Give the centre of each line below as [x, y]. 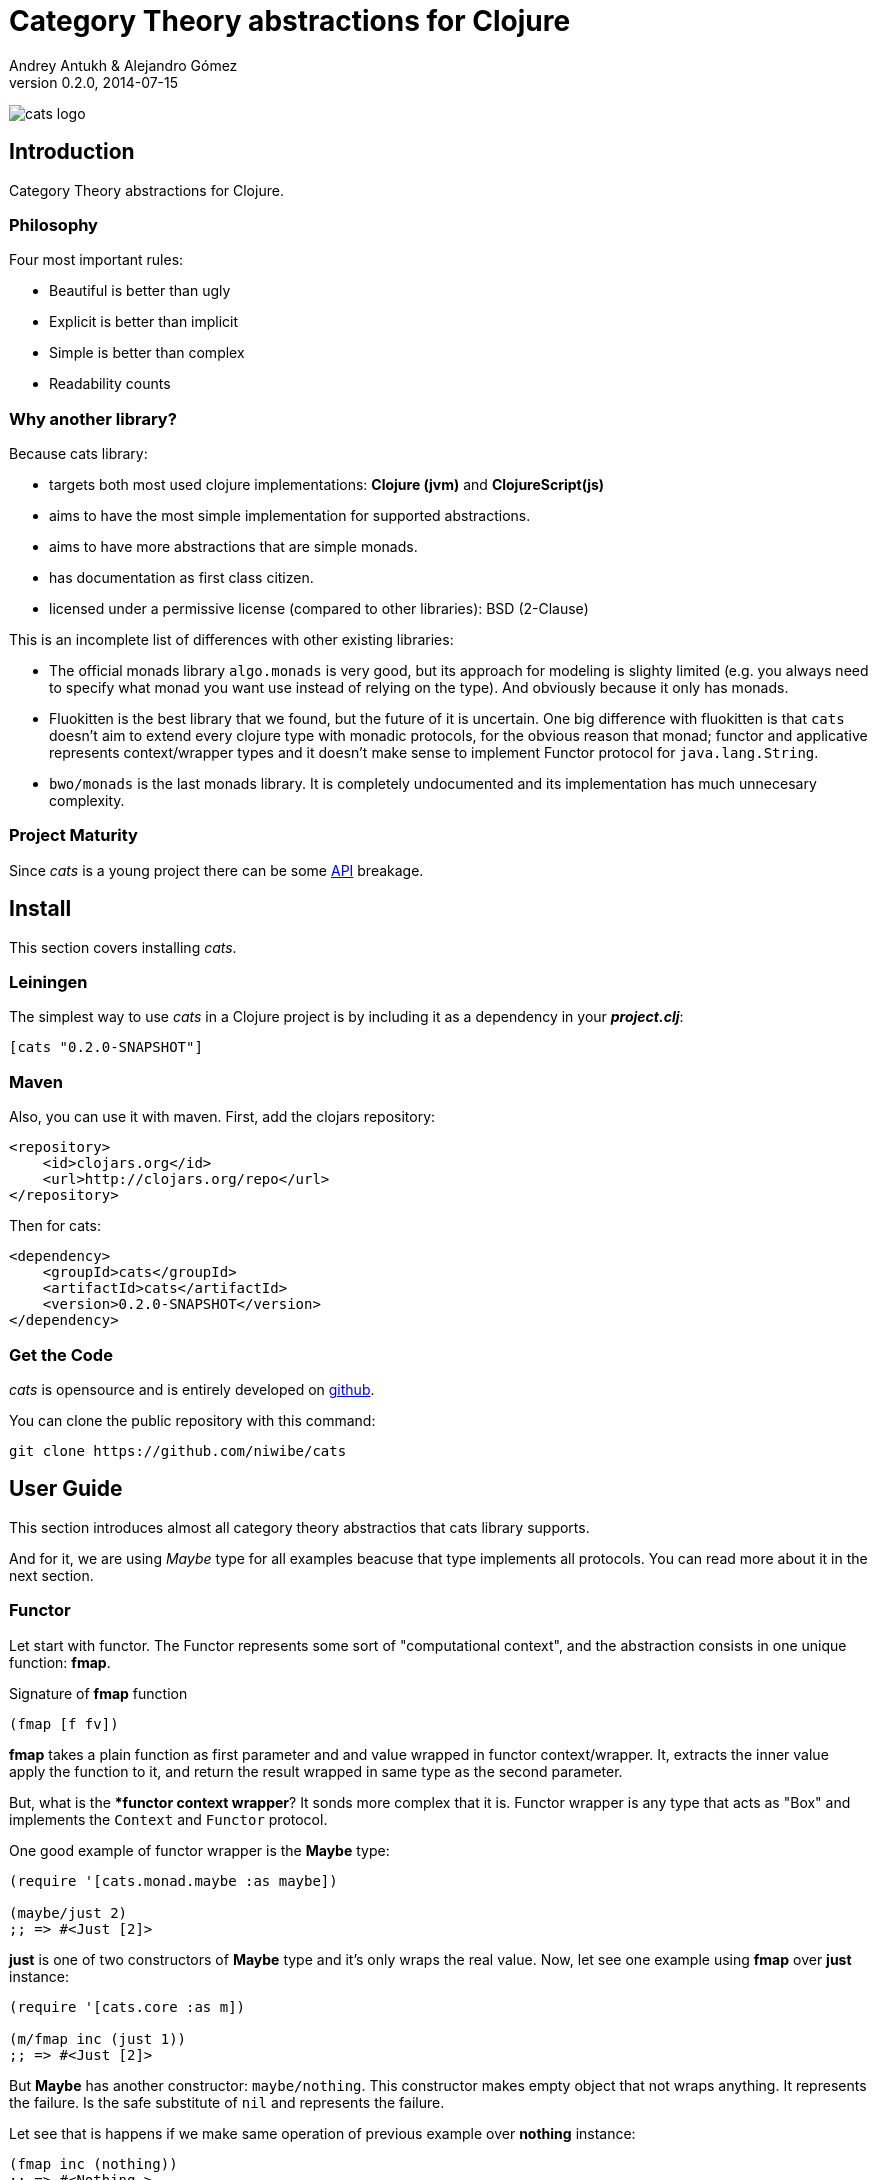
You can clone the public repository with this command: [192, 1420]
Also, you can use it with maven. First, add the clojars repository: [222, 1117]
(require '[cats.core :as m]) [127, 2006]
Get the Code [61, 1354]
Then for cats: [55, 1226]
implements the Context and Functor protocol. [168, 1819]
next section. [51, 1575]
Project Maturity [73, 835]
